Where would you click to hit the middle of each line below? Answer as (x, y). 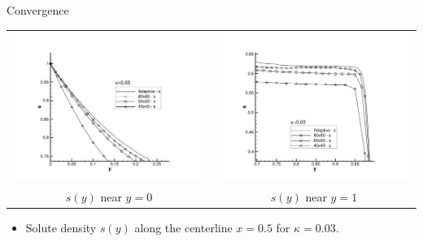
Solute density (61, 228)
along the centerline (183, 228)
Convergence (38, 10)
